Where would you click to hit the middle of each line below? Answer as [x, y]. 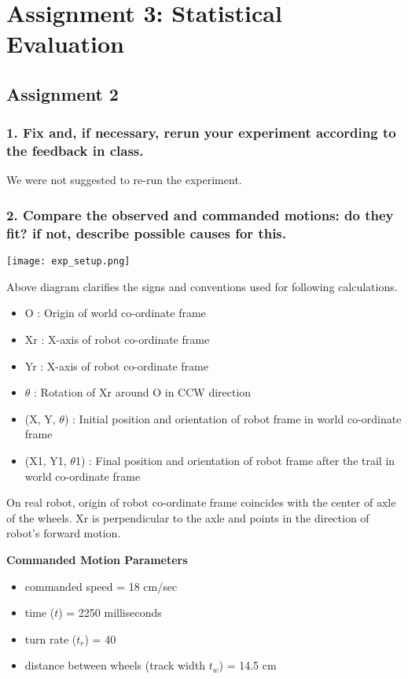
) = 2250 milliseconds [110, 613]
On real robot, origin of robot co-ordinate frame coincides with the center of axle [201, 502]
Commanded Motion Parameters [97, 559]
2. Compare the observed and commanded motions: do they [200, 215]
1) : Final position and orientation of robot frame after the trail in [235, 461]
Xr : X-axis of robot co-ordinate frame [117, 339]
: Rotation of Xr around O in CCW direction [143, 392]
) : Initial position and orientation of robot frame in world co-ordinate [233, 418]
